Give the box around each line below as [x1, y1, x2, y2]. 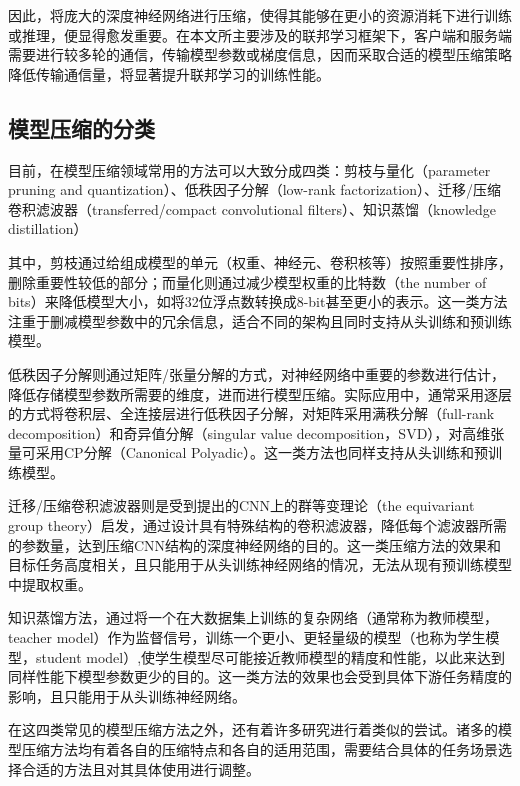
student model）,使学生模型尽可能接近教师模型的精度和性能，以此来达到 [35, 646, 506, 667]
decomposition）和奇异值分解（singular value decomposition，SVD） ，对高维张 [8, 422, 505, 443]
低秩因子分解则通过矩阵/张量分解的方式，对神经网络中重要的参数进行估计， [8, 363, 505, 384]
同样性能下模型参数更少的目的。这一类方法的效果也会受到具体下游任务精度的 [8, 666, 512, 687]
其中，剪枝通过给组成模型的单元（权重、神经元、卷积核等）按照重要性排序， [8, 251, 512, 272]
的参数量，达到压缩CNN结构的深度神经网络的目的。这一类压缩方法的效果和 [8, 534, 502, 555]
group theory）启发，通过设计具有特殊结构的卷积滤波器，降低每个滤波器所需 [8, 515, 508, 536]
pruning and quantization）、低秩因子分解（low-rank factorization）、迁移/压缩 [8, 179, 501, 200]
